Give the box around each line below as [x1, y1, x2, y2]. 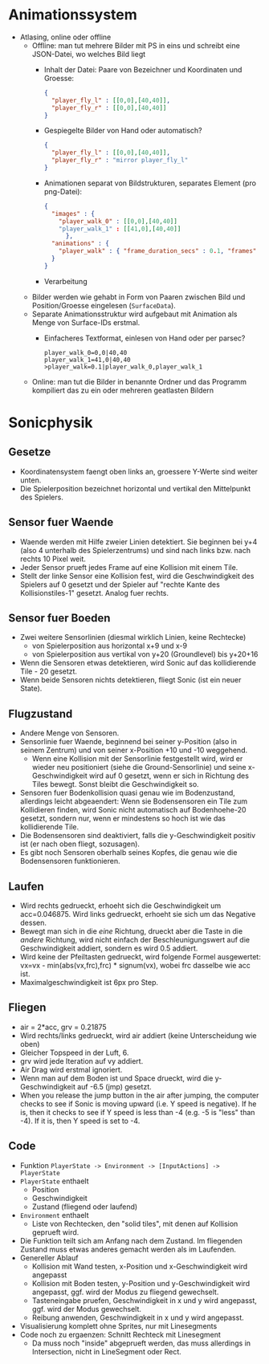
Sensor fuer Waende [8, 515, 114, 529]
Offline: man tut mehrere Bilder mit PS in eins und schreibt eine [31, 40, 241, 50]
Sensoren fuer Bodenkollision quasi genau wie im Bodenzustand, [19, 788, 235, 798]
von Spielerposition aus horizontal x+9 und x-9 [31, 641, 187, 651]
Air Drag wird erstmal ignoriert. [19, 1065, 123, 1074]
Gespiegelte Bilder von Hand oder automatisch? [43, 126, 202, 136]
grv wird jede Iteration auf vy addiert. [19, 1056, 144, 1065]
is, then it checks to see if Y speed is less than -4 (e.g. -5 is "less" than [19, 1107, 255, 1117]
